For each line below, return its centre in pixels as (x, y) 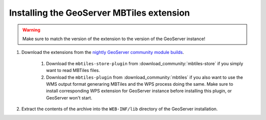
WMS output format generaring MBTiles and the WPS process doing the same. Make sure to (140, 84)
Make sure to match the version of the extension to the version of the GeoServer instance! (114, 39)
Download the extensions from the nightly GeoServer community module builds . (103, 52)
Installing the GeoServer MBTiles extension (100, 13)
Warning (31, 30)
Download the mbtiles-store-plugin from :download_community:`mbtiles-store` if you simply (145, 63)
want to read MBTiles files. (73, 71)
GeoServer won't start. (69, 97)
